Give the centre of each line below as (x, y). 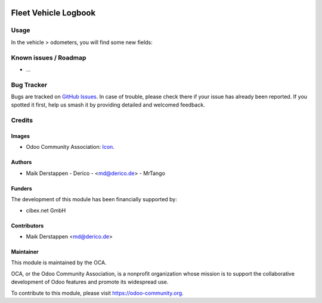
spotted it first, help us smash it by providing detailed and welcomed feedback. (108, 105)
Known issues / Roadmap (49, 58)
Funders (21, 188)
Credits (22, 120)
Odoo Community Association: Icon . (70, 147)
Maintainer (25, 252)
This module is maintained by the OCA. (59, 263)
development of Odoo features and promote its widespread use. (90, 282)
